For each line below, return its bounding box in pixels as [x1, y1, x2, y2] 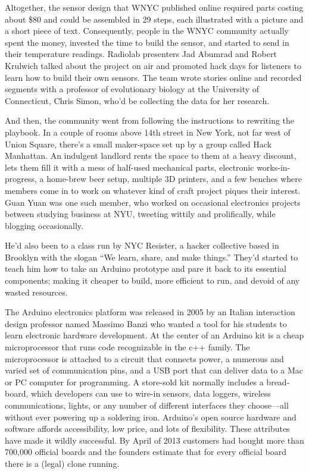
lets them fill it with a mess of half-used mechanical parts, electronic [5, 161, 254, 173]
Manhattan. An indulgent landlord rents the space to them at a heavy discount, [5, 149, 296, 162]
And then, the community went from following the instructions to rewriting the [5, 114, 295, 127]
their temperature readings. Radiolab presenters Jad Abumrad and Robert [5, 48, 277, 60]
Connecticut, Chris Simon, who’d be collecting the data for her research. [5, 94, 270, 106]
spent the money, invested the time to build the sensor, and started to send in [5, 36, 289, 48]
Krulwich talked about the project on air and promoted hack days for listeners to [5, 59, 301, 71]
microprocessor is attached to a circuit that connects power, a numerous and [5, 352, 284, 365]
